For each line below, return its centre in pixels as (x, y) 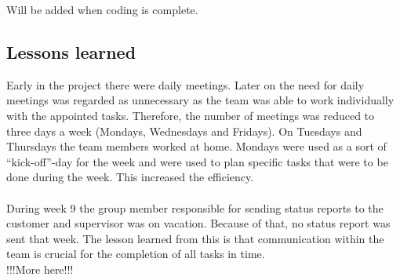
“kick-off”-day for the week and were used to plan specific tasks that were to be (197, 161)
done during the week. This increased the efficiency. (130, 177)
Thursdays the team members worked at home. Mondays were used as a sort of (196, 146)
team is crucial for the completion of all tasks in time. (136, 254)
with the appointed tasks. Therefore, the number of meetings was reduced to (191, 115)
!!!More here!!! (40, 269)
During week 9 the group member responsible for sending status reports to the (195, 207)
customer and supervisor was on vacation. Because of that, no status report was (198, 223)
